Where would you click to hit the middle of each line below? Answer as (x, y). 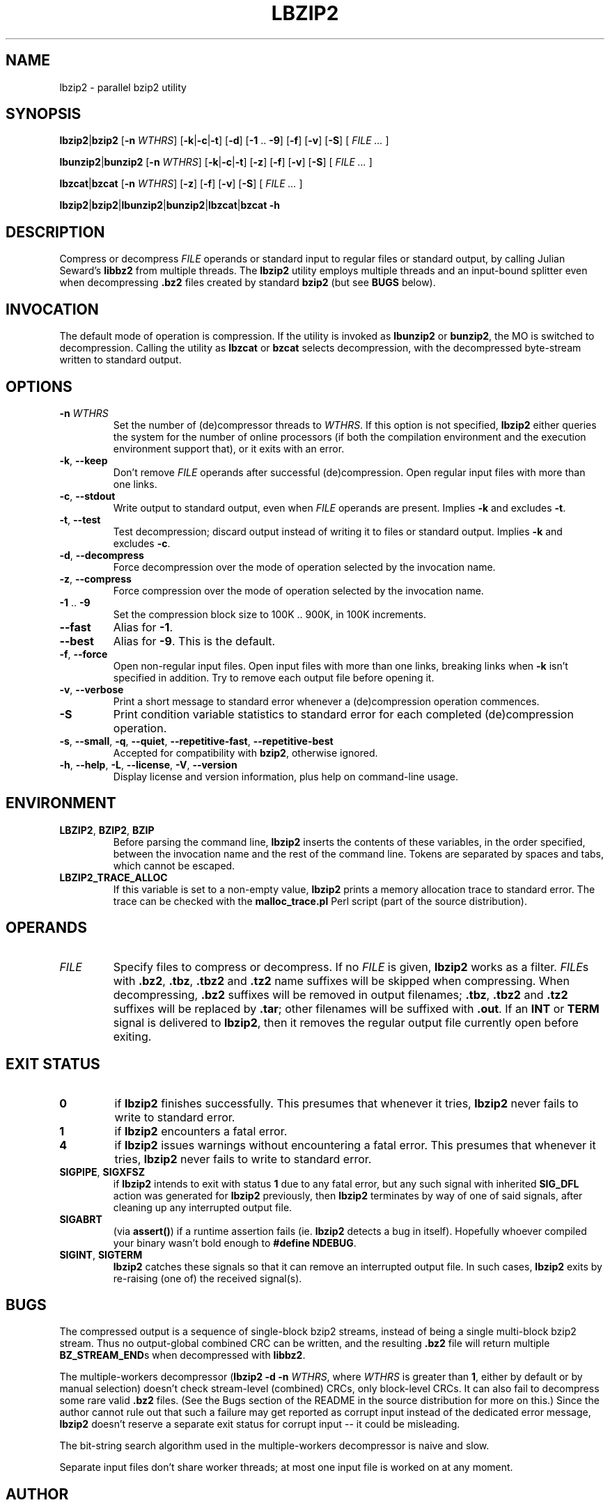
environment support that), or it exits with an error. (229, 448)
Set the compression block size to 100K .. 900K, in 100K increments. (269, 614)
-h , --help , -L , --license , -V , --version (148, 764)
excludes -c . (142, 543)
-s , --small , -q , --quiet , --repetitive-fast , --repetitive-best (196, 741)
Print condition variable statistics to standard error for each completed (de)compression (343, 714)
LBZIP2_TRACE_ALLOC (114, 877)
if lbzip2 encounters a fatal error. (201, 1131)
